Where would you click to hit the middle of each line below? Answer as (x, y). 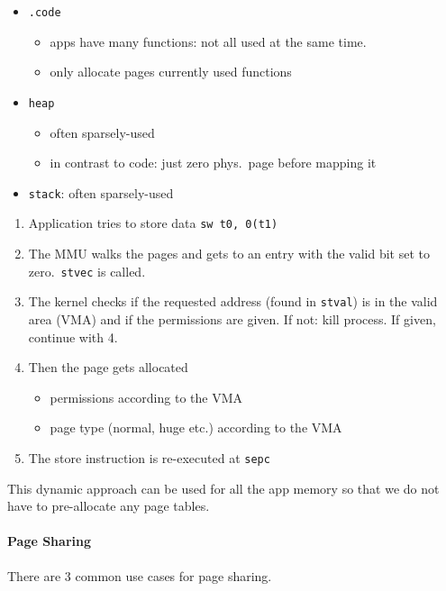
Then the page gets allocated (108, 367)
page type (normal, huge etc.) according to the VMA (196, 427)
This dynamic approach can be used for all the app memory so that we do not (223, 488)
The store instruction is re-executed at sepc (149, 457)
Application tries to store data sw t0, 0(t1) (153, 223)
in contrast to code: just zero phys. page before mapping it (213, 163)
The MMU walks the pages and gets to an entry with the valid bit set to (229, 253)
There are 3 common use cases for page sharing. (140, 575)
